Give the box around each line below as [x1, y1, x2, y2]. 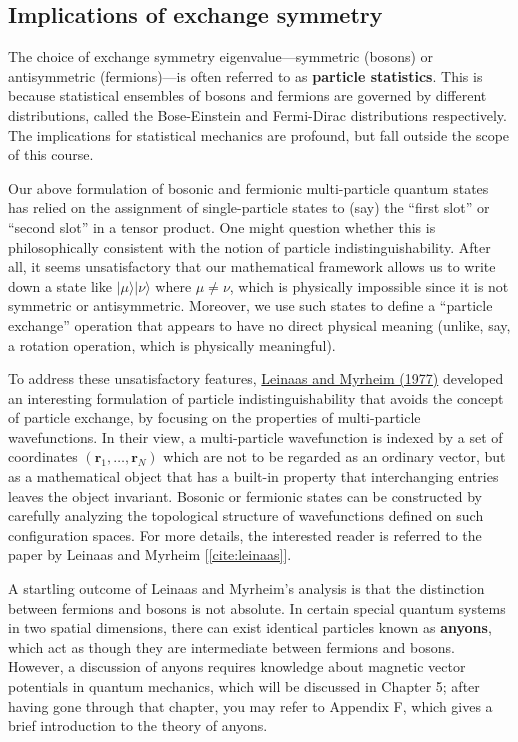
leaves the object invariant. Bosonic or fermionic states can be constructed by [8, 485, 482, 506]
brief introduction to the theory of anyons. [8, 715, 268, 736]
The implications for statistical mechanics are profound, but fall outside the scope [8, 124, 510, 145]
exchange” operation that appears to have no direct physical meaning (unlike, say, [8, 314, 511, 335]
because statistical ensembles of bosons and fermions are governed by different [8, 85, 487, 106]
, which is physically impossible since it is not [229, 275, 509, 296]
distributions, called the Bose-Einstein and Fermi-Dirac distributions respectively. [8, 104, 507, 125]
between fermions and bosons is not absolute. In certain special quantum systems [8, 597, 506, 618]
